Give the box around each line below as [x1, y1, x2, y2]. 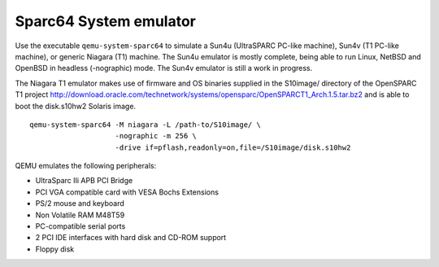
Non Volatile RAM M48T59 [35, 210, 125, 220]
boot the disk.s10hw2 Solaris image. [15, 101, 137, 111]
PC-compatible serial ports [35, 221, 126, 231]
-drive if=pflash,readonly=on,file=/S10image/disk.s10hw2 [115, 142, 351, 152]
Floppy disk [35, 244, 75, 254]
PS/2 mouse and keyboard [35, 199, 125, 208]
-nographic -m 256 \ [115, 131, 197, 141]
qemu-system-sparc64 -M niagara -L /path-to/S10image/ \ [29, 120, 262, 129]
